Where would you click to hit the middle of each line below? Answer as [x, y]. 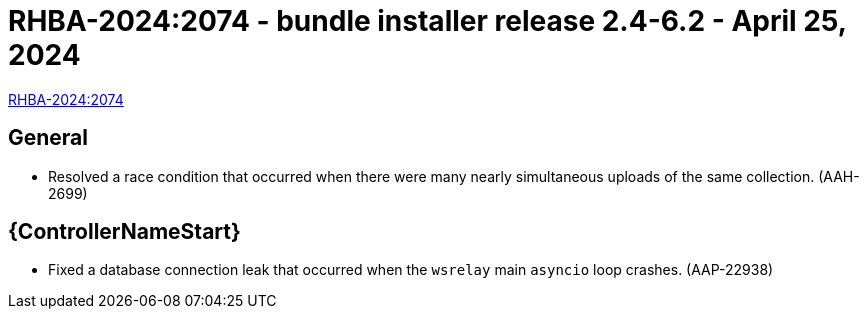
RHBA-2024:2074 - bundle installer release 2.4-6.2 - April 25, [427, 21]
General [48, 138]
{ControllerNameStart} [124, 232]
